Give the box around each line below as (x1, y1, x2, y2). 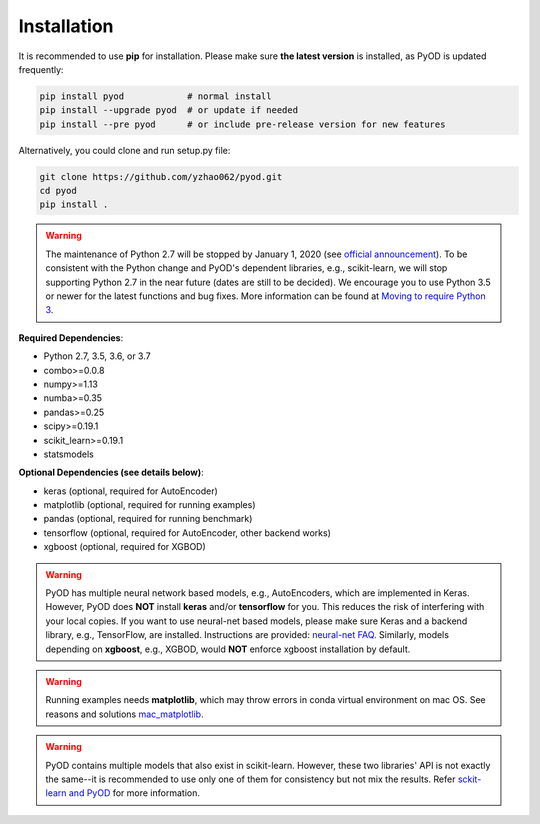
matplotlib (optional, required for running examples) (43, 499, 256, 511)
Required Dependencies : (18, 331, 124, 344)
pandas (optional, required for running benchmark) (43, 513, 253, 525)
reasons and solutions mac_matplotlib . (45, 708, 204, 720)
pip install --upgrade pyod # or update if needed (39, 105, 299, 116)
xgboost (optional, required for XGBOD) (43, 541, 207, 553)
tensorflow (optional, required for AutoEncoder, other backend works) (43, 526, 332, 539)
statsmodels (43, 448, 94, 460)
